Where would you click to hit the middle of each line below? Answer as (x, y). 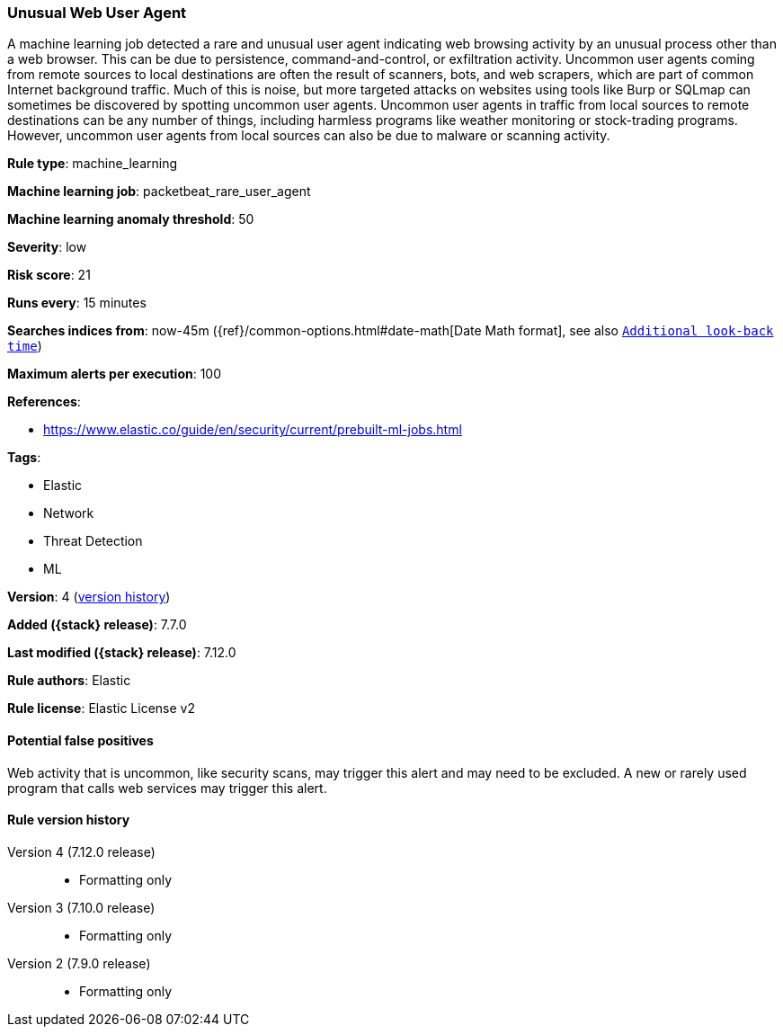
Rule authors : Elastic (69, 681)
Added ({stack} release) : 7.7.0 (97, 625)
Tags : (24, 458)
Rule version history (69, 820)
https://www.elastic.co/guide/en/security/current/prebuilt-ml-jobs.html (253, 430)
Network (69, 513)
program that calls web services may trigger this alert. (167, 788)
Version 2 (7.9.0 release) (79, 963)
